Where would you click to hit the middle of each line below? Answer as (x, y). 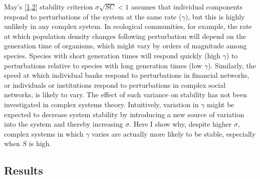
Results (24, 170)
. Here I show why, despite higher (181, 124)
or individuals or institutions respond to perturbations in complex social (115, 85)
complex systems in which (44, 133)
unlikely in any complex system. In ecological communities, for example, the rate (128, 26)
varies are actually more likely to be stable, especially (174, 133)
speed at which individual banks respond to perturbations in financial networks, (127, 75)
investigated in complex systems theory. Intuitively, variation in (101, 104)
